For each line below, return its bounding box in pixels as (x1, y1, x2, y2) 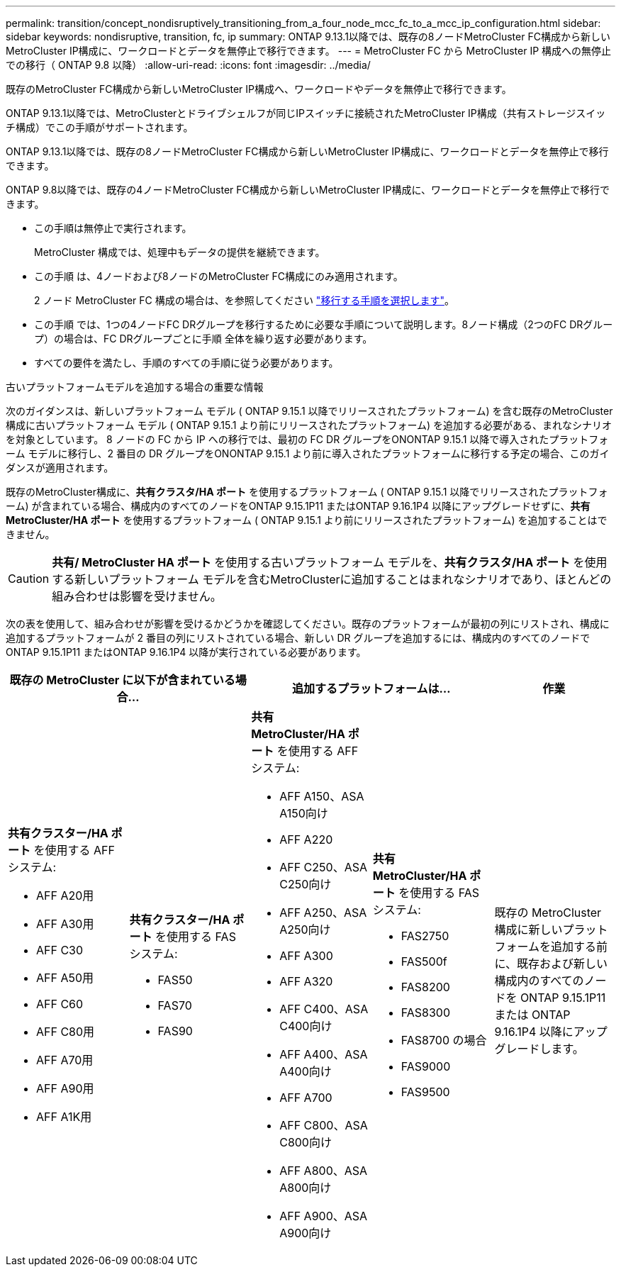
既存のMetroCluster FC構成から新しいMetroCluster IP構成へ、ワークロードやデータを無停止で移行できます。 (6, 83, 512, 95)
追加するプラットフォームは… (292, 681, 451, 696)
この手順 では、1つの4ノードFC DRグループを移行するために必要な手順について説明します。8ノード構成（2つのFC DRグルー (34, 318, 613, 330)
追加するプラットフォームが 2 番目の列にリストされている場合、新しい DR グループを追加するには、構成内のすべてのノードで (6, 632, 591, 644)
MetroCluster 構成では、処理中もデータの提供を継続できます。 (34, 246, 325, 258)
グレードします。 (494, 1042, 584, 1056)
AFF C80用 (36, 1025, 95, 1039)
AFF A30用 (36, 917, 94, 931)
